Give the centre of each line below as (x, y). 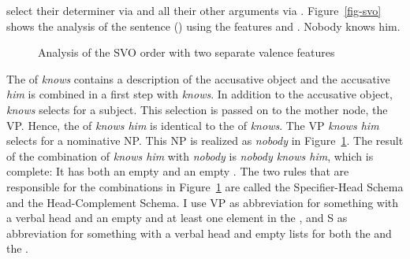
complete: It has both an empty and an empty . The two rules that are (178, 171)
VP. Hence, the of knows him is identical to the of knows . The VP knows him (193, 125)
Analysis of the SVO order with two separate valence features (186, 52)
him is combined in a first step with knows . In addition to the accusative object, (199, 94)
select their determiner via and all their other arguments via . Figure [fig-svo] (194, 10)
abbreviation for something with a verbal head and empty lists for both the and (199, 233)
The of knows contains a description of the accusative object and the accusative (198, 78)
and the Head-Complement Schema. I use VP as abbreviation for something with (203, 202)
